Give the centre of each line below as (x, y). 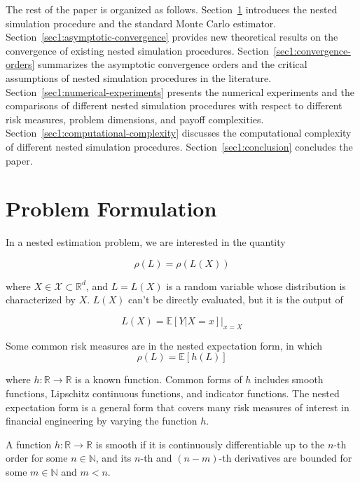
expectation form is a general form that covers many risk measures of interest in (178, 407)
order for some (37, 458)
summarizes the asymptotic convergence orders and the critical (173, 64)
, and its (113, 458)
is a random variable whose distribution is (256, 285)
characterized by (41, 299)
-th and (156, 458)
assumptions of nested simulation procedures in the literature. (139, 77)
